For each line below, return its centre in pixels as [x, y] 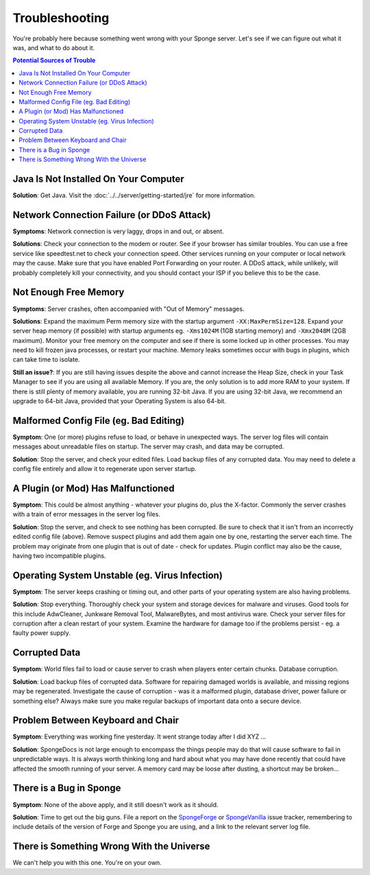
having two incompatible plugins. [59, 555]
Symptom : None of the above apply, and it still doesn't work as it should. [115, 804]
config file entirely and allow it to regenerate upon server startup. [104, 469]
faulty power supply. [42, 633]
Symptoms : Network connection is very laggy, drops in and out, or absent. [118, 231]
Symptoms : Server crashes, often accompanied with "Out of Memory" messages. [128, 309]
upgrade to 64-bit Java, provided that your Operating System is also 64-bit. [119, 401]
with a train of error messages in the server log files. [87, 514]
